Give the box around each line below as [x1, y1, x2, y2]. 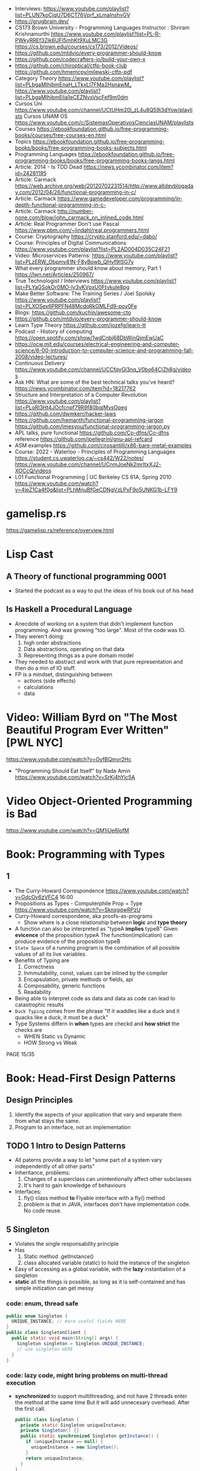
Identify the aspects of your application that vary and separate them [14, 1111, 182, 1118]
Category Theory [14, 74, 57, 82]
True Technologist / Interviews [14, 277, 90, 284]
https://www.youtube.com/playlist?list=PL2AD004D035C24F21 [14, 245, 170, 253]
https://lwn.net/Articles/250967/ [14, 271, 94, 278]
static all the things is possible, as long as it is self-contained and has [14, 1278, 186, 1286]
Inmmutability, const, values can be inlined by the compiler [23, 969, 168, 976]
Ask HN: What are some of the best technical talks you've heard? [14, 378, 175, 385]
